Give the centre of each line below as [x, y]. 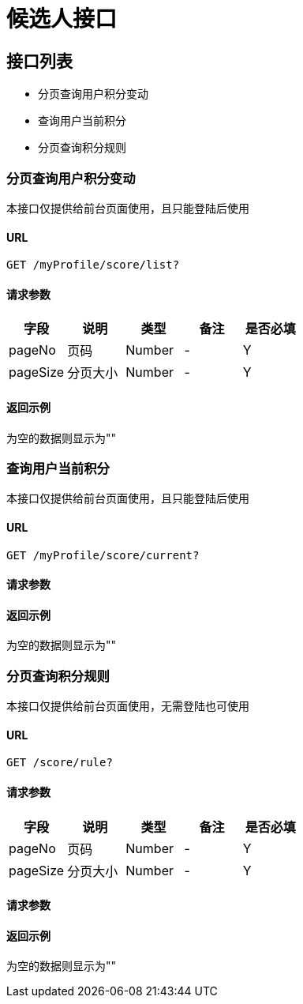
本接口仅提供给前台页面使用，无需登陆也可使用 [128, 706]
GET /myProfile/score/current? [103, 555]
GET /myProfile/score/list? [93, 265]
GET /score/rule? [60, 763]
